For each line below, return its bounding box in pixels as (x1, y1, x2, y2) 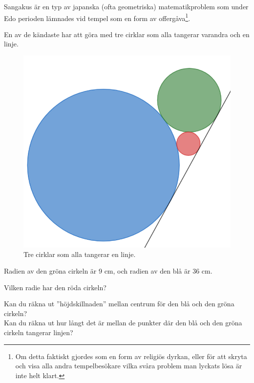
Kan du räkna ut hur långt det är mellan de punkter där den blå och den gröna (4, 318, 242, 328)
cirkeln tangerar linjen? (4, 327, 73, 338)
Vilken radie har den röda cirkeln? (4, 282, 106, 292)
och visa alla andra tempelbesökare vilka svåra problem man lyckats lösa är (15, 361, 242, 371)
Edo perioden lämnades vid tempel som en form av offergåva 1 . (4, 11, 190, 23)
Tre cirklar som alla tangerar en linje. (23, 249, 136, 259)
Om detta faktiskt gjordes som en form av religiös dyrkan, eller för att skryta (15, 351, 247, 361)
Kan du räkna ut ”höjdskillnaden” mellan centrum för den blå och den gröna (4, 298, 234, 309)
